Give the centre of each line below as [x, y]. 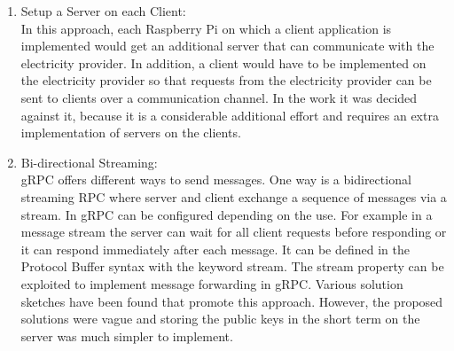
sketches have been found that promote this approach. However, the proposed [232, 301]
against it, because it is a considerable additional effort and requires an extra [230, 115]
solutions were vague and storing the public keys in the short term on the [220, 319]
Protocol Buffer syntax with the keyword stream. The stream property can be [232, 266]
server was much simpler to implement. [127, 335]
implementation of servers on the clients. [131, 133]
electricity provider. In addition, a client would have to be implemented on [223, 62]
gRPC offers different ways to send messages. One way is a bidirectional [216, 179]
